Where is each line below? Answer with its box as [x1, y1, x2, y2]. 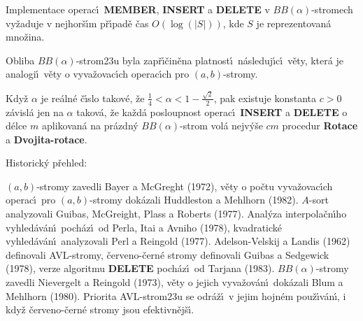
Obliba [6, 52, 35, 67]
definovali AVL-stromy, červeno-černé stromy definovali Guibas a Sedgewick [6, 247, 329, 262]
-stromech [311, 2, 353, 16]
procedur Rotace [282, 118, 358, 133]
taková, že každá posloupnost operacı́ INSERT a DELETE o [76, 104, 348, 119]
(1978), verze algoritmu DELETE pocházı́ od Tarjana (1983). [6, 261, 275, 276]
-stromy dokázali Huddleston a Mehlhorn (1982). [90, 192, 299, 207]
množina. [6, 29, 45, 44]
